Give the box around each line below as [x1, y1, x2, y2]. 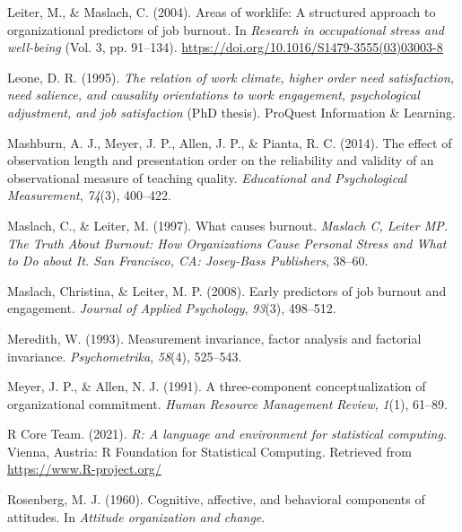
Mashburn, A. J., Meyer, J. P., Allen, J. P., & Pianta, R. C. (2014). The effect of [7, 133, 452, 152]
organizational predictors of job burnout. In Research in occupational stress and [7, 20, 444, 39]
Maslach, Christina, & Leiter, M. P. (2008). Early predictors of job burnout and [7, 281, 447, 300]
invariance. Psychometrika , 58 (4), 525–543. [7, 346, 242, 365]
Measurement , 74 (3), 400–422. [7, 186, 171, 205]
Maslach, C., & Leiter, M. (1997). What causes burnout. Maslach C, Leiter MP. [7, 215, 449, 234]
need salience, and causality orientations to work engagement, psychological [7, 85, 420, 104]
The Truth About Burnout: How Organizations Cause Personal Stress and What [7, 233, 447, 252]
